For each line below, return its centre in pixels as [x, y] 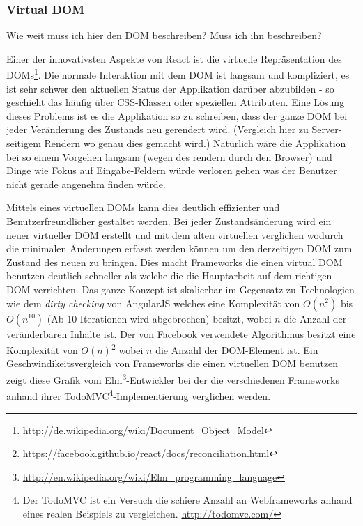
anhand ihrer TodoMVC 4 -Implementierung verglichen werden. [139, 395]
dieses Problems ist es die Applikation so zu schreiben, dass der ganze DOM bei [177, 115]
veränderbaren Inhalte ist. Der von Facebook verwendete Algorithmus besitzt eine [181, 333]
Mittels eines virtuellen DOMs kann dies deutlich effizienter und [143, 207]
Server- [327, 129]
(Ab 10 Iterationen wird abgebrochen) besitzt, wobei [159, 318]
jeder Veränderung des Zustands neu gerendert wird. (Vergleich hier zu [157, 129]
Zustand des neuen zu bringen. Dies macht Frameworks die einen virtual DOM [175, 262]
